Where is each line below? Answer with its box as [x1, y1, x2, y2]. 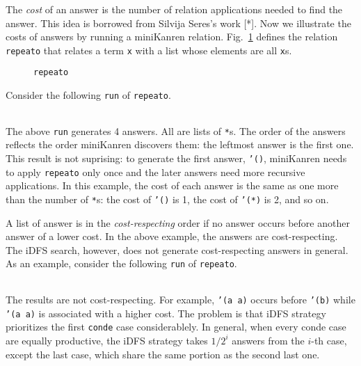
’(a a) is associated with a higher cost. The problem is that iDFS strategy [6, 305, 326, 320]
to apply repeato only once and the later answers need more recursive [6, 164, 305, 179]
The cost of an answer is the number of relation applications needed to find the [6, 2, 343, 16]
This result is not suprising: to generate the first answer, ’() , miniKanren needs [6, 151, 347, 165]
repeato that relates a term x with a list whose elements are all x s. [6, 42, 292, 57]
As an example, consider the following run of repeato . [6, 256, 237, 271]
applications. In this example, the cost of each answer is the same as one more [6, 178, 339, 193]
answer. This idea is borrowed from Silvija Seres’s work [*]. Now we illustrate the [6, 15, 351, 30]
